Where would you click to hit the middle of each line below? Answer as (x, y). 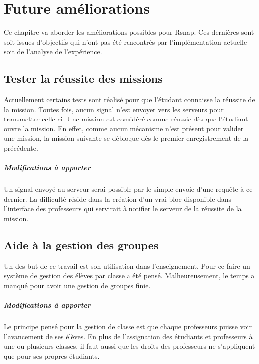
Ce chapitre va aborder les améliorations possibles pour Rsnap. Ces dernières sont (129, 32)
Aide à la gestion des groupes (81, 245)
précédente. (21, 148)
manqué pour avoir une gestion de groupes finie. (77, 285)
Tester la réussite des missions (83, 78)
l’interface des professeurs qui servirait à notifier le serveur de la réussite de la (123, 208)
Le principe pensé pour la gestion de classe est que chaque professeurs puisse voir (128, 326)
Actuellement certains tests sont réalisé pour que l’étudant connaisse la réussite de (129, 99)
